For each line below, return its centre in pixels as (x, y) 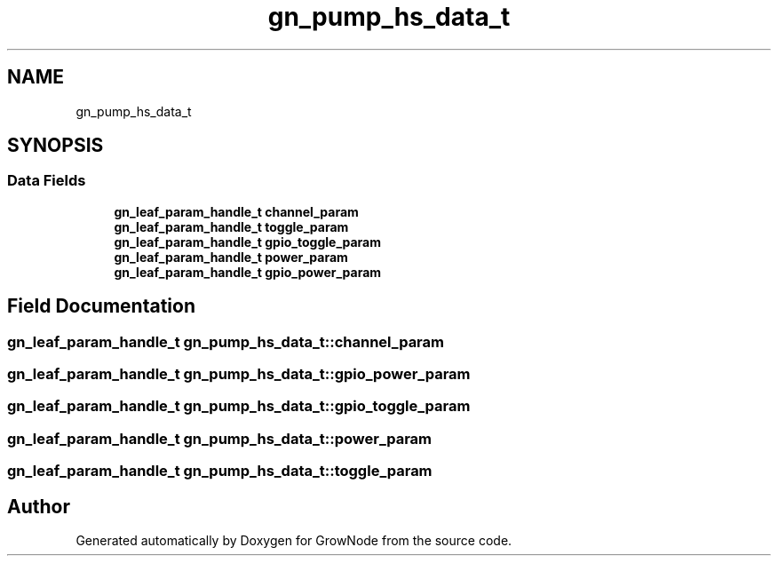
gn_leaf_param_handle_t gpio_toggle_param (248, 242)
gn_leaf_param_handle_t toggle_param (231, 226)
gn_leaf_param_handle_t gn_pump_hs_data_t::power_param (220, 438)
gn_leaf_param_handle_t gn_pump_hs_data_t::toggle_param (220, 471)
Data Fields (47, 181)
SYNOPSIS (56, 146)
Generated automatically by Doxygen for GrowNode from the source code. (294, 540)
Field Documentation (101, 306)
